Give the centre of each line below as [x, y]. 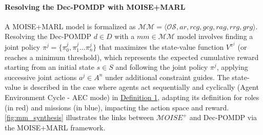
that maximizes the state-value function [161, 47]
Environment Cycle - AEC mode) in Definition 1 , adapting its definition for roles [132, 97]
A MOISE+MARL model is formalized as [70, 26]
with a [125, 36]
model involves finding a [215, 36]
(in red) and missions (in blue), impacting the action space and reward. [117, 107]
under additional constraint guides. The [167, 77]
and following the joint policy [162, 67]
